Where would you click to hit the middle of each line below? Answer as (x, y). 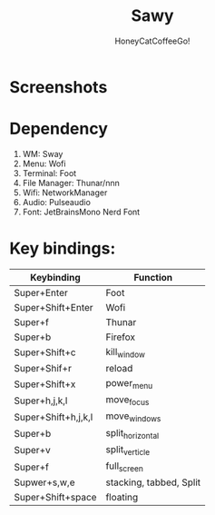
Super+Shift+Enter (54, 307)
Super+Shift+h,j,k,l (54, 417)
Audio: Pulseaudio (56, 202)
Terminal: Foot (49, 173)
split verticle (128, 450)
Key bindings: (63, 248)
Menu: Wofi (44, 163)
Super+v (33, 451)
